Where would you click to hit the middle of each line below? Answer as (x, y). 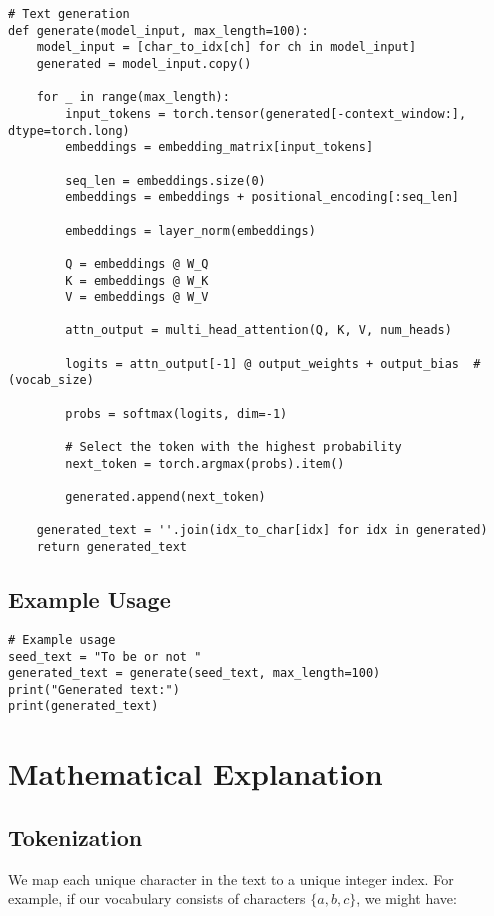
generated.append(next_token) (165, 497)
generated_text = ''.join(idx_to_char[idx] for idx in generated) (262, 530)
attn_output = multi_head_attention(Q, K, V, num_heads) (258, 330)
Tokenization (75, 836)
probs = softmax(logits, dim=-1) (176, 413)
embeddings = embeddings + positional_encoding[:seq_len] (262, 197)
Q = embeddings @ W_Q (137, 263)
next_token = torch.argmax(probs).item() (205, 463)
